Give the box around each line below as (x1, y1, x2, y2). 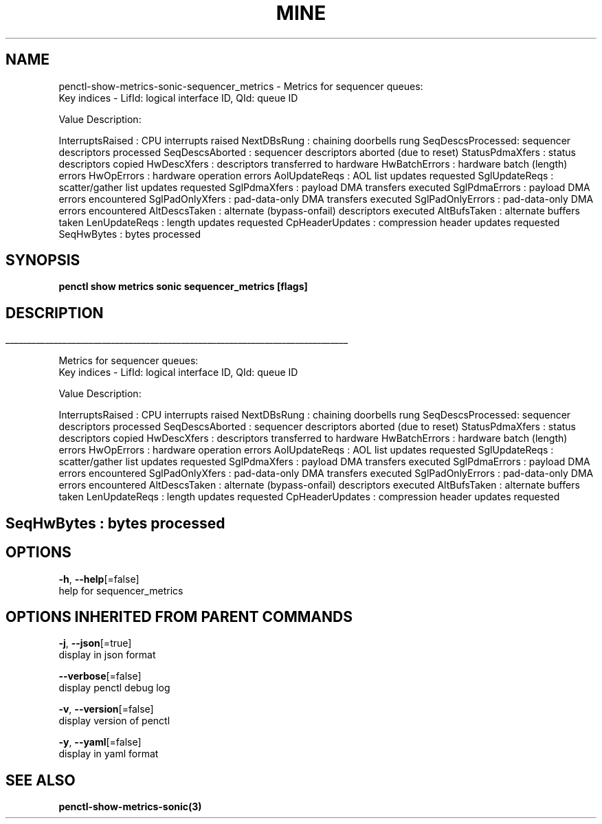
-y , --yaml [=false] (58, 736, 142, 748)
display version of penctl (58, 715, 170, 727)
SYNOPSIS (5, 252, 80, 269)
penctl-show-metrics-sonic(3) (58, 801, 202, 813)
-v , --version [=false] (58, 703, 154, 715)
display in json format (58, 649, 156, 661)
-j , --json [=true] (58, 637, 132, 649)
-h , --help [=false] (58, 572, 140, 585)
